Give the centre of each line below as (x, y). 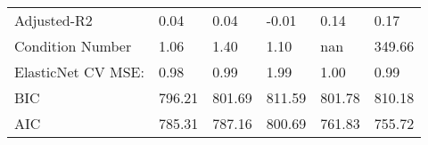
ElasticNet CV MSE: (79, 72)
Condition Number (73, 46)
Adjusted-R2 (53, 20)
